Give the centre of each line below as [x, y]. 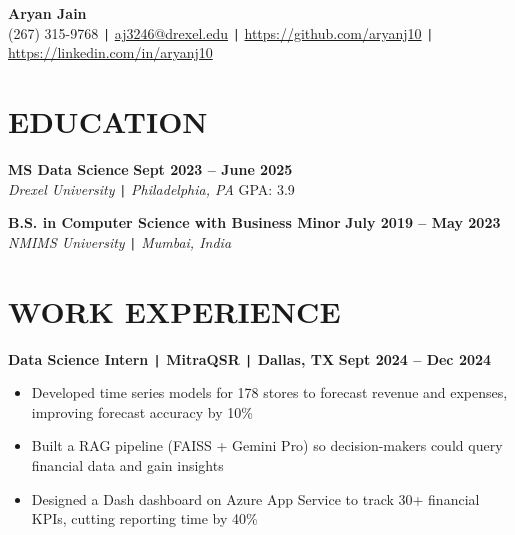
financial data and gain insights [127, 465]
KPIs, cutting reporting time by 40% [144, 518]
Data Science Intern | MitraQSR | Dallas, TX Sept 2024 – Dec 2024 [250, 358]
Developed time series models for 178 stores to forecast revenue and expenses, [269, 392]
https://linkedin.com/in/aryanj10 [110, 52]
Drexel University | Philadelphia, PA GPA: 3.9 [151, 188]
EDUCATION [108, 121]
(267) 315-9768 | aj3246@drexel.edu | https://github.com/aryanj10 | [221, 32]
